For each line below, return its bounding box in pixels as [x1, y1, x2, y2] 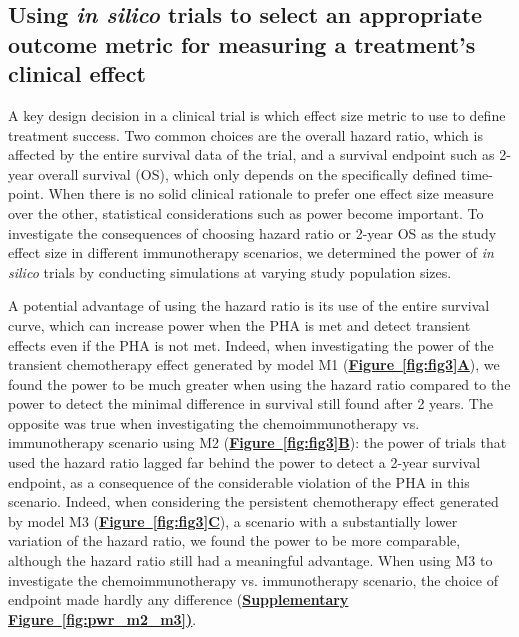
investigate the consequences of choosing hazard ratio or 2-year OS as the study [8, 222, 497, 243]
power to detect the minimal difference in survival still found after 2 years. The [8, 393, 493, 414]
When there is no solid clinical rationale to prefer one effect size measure [48, 183, 494, 204]
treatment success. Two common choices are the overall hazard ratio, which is [8, 124, 483, 145]
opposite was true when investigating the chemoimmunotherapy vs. [8, 412, 420, 433]
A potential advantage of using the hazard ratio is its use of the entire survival [8, 295, 490, 316]
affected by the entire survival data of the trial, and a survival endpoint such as [8, 144, 495, 165]
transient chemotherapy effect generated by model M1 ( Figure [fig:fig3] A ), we [8, 354, 500, 375]
